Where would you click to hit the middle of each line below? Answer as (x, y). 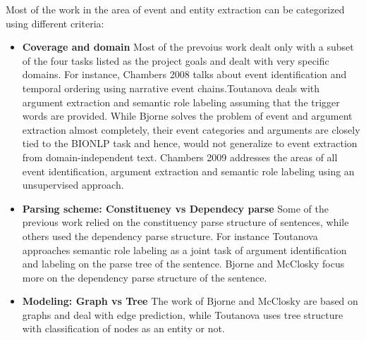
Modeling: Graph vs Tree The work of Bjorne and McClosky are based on (190, 301)
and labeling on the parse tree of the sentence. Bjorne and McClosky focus (183, 264)
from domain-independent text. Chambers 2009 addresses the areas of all (180, 157)
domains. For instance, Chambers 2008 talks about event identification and (184, 74)
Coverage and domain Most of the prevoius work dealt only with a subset (188, 47)
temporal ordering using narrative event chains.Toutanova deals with (171, 88)
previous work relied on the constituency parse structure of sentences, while (185, 222)
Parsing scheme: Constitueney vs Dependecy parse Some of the (176, 208)
